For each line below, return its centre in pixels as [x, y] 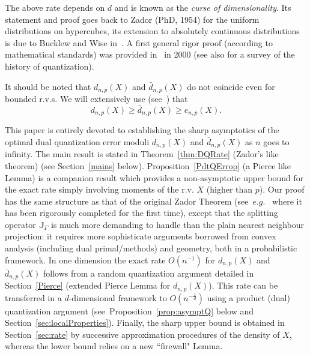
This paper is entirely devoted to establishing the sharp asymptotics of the [142, 130]
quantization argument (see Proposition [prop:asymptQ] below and [129, 310]
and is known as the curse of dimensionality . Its [203, 7]
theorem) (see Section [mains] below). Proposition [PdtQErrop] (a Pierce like [148, 165]
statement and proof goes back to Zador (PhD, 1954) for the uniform [132, 19]
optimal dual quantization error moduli [77, 141]
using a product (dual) [248, 297]
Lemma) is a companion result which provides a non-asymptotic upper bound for [154, 177]
